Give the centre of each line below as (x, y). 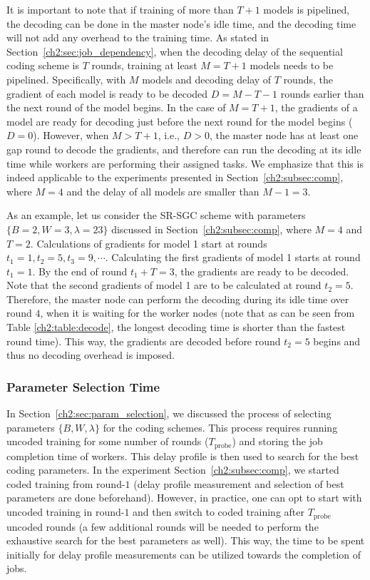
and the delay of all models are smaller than (163, 191)
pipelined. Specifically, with (66, 79)
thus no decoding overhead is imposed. (91, 355)
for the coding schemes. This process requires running (220, 427)
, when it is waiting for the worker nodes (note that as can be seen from (197, 313)
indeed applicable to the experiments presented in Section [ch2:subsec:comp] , (175, 177)
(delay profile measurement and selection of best (239, 483)
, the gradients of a (316, 107)
